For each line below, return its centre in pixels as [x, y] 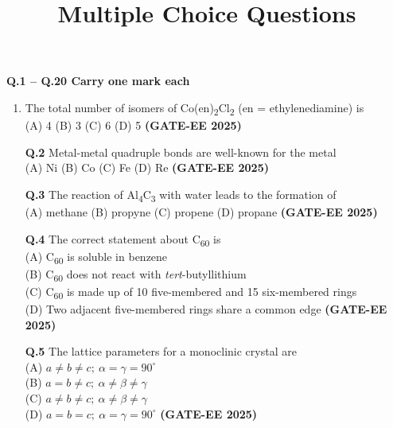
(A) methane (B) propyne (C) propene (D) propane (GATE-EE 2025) [201, 212]
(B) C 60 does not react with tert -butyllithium [136, 274]
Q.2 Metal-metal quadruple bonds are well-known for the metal [181, 152]
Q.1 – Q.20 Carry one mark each [98, 81]
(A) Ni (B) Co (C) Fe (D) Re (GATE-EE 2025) [147, 167]
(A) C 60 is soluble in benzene [96, 257]
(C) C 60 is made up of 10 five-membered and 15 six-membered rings [191, 292]
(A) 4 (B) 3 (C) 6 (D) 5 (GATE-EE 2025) [133, 125]
